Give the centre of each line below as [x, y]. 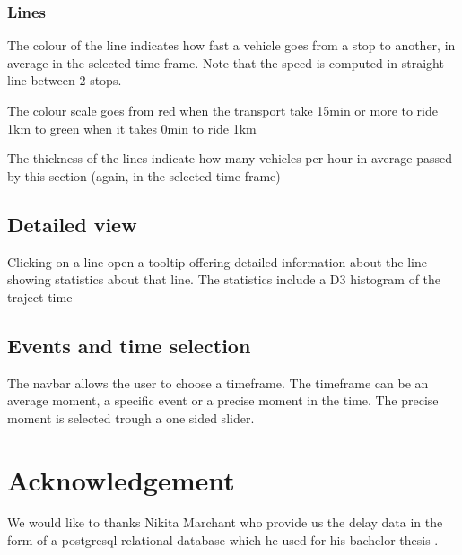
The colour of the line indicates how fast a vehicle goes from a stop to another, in [231, 45]
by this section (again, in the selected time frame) [144, 175]
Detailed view [72, 224]
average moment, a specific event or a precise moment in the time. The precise [223, 400]
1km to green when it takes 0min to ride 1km [132, 128]
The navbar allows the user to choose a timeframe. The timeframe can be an [218, 382]
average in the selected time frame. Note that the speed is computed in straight [226, 62]
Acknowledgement [121, 479]
